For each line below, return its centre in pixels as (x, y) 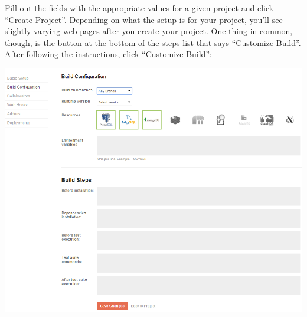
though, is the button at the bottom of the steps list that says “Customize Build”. (153, 42)
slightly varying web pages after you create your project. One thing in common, (149, 31)
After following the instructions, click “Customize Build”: (108, 54)
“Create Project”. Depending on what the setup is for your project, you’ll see (144, 19)
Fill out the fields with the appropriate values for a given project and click (139, 8)
